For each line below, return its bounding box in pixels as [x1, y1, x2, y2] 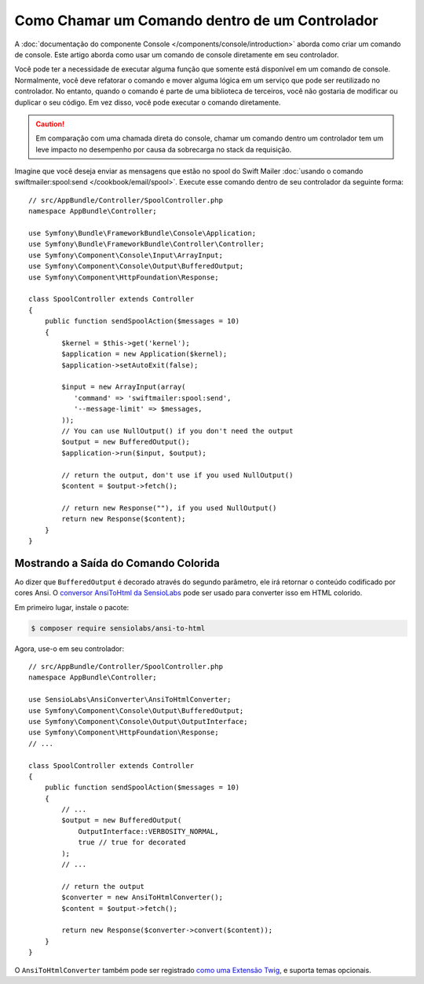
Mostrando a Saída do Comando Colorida [14, 556, 220, 569]
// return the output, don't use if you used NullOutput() [61, 470, 294, 479]
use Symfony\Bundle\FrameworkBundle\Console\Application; [28, 229, 257, 238]
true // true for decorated [78, 838, 186, 847]
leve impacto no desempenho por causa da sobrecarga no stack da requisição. [35, 144, 292, 154]
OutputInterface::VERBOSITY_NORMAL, [78, 827, 219, 836]
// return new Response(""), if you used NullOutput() [61, 503, 277, 512]
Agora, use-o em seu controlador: [14, 644, 125, 653]
